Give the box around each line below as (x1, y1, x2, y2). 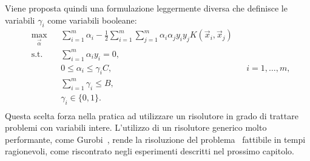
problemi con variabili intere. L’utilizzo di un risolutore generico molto (5, 121, 267, 134)
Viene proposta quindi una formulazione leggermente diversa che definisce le (5, 2, 288, 14)
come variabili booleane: (47, 13, 137, 26)
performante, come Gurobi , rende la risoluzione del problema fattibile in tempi (5, 133, 306, 145)
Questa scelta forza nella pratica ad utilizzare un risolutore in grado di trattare (5, 109, 298, 122)
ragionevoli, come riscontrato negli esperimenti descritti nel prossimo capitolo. (5, 145, 294, 157)
